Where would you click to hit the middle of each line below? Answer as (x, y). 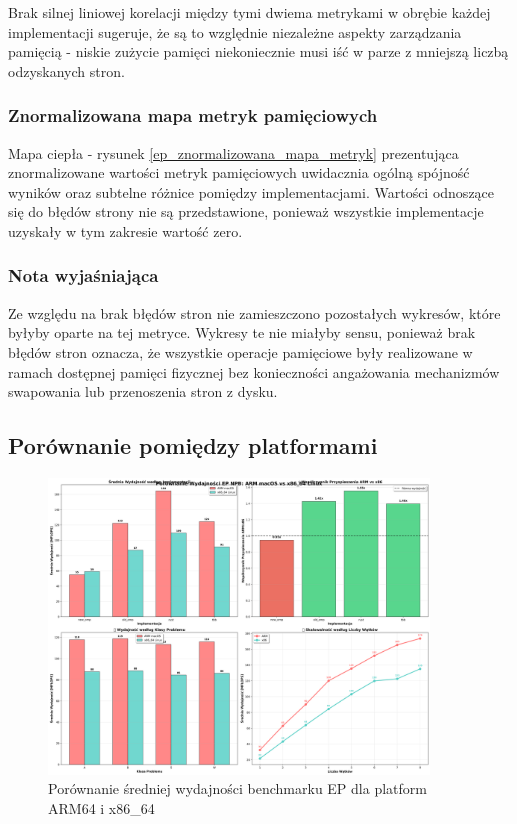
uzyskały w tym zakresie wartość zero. (125, 230)
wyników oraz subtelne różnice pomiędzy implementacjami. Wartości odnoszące (251, 191)
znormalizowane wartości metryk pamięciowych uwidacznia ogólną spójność (239, 172)
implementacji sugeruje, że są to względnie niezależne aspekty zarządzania (235, 31)
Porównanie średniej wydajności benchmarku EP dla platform (237, 788)
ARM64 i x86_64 (101, 807)
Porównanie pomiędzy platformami (193, 445)
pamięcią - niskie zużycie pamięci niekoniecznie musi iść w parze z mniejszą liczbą (258, 51)
